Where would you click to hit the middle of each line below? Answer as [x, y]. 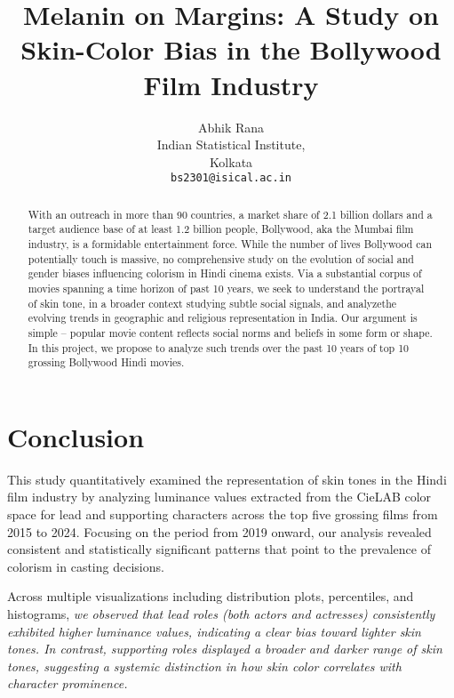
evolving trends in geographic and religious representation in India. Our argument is [223, 318]
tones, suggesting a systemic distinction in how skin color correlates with [204, 666]
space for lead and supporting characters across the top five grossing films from [223, 514]
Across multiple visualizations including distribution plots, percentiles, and [211, 596]
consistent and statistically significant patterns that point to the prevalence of [219, 549]
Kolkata [231, 161]
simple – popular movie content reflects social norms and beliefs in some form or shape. [230, 332]
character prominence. [68, 683]
